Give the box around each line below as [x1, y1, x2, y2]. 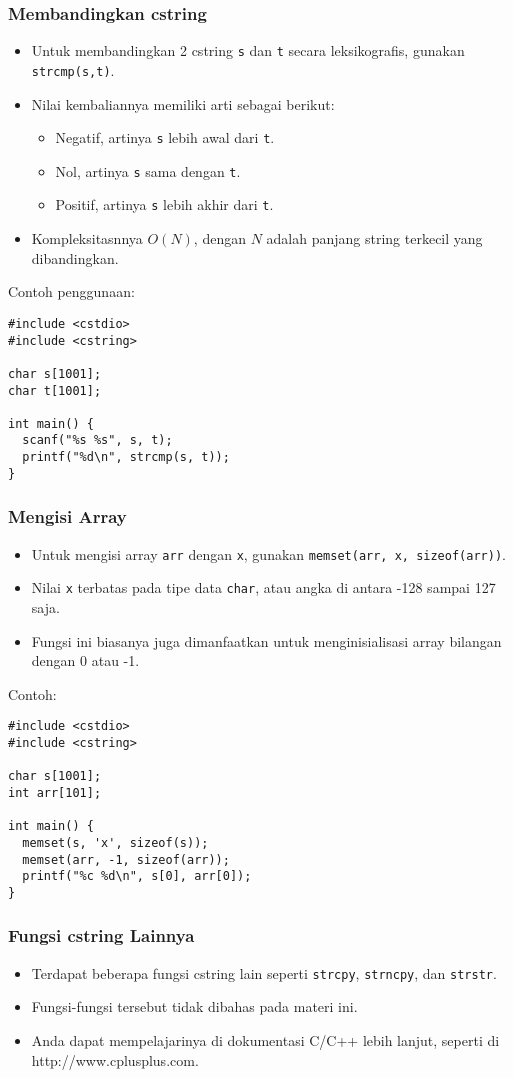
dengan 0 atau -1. [31, 650, 140, 671]
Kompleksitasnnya [31, 228, 143, 249]
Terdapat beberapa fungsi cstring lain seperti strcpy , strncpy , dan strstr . [31, 962, 497, 983]
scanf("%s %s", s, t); [22, 433, 173, 448]
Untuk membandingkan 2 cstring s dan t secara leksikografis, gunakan [31, 40, 465, 61]
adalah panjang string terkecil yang [266, 228, 483, 249]
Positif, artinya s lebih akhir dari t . [55, 194, 274, 215]
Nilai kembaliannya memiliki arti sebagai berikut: [31, 93, 335, 114]
